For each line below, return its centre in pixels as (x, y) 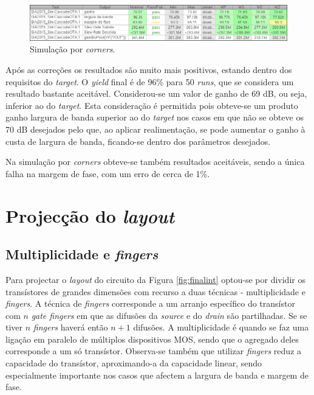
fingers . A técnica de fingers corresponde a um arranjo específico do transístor (150, 303)
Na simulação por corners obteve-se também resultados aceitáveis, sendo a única (155, 162)
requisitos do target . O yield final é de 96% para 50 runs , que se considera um (150, 81)
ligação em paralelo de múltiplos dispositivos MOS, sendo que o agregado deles (152, 339)
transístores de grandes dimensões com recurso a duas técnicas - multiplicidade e (155, 291)
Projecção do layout (90, 215)
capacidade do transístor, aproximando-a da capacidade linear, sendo (134, 363)
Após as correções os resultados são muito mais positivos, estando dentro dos (149, 69)
